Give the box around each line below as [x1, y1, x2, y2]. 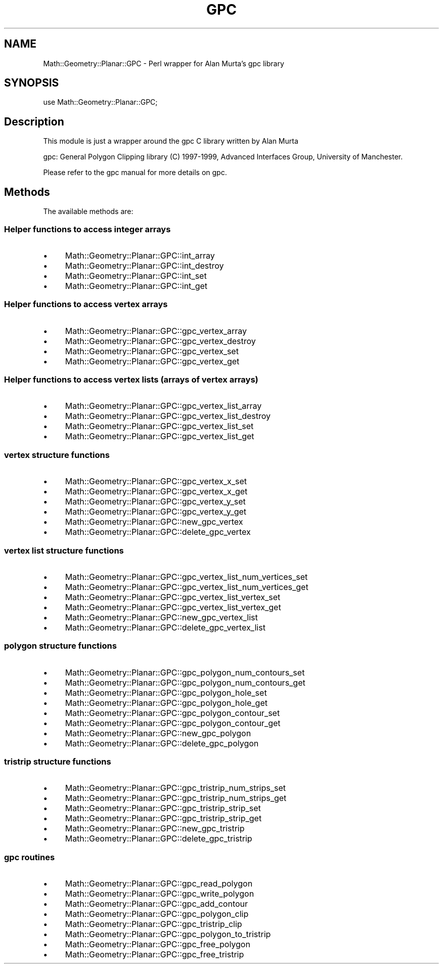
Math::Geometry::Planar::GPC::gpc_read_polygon [65, 878, 253, 889]
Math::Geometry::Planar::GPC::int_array [65, 250, 215, 261]
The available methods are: [43, 207, 134, 216]
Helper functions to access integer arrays [4, 224, 171, 234]
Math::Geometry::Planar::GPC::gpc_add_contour [65, 899, 248, 909]
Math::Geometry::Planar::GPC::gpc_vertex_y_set [65, 496, 246, 507]
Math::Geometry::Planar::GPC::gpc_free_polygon [65, 939, 250, 950]
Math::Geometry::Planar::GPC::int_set [65, 270, 207, 281]
